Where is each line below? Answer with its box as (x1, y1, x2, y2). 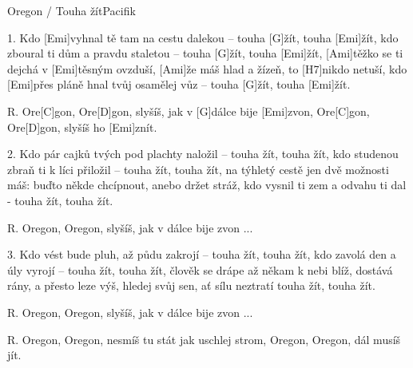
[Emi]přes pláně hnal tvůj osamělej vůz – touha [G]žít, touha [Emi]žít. (7, 76, 351, 93)
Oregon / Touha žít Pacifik (7, 2, 136, 18)
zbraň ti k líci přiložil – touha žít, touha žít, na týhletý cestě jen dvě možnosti (7, 160, 389, 177)
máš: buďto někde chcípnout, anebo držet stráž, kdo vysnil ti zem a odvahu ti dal (7, 176, 407, 193)
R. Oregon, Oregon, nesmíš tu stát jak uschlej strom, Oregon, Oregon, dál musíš (7, 330, 401, 347)
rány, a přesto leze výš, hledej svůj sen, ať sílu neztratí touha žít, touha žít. (7, 277, 375, 294)
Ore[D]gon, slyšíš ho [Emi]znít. (7, 118, 157, 135)
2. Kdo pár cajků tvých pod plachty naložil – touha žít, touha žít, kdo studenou (7, 145, 399, 162)
